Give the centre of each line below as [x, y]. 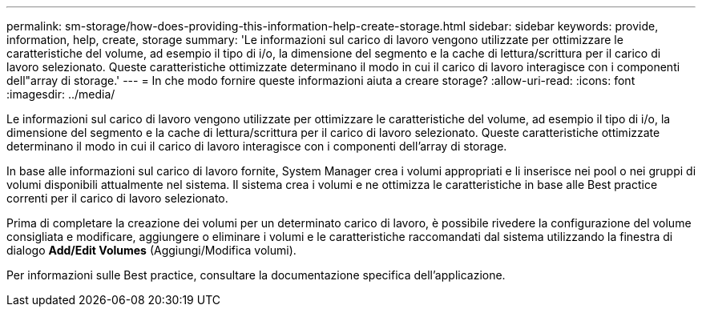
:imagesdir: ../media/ [61, 94]
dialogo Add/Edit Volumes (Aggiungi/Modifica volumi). [151, 250]
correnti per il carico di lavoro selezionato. [117, 198]
